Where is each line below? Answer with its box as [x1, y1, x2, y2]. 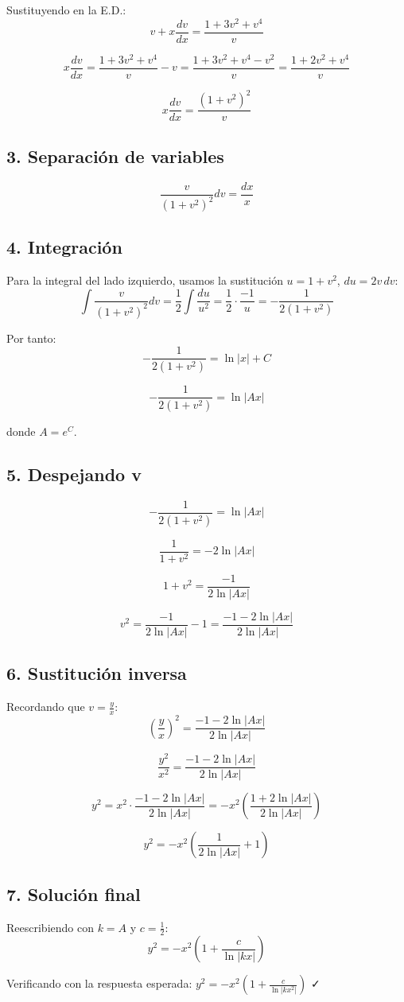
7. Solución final [6, 881, 141, 906]
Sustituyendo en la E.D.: [6, 2, 126, 17]
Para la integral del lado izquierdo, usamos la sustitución [6, 272, 283, 289]
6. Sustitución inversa [6, 661, 187, 685]
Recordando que [6, 698, 85, 715]
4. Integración [6, 235, 122, 259]
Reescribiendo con [6, 918, 94, 935]
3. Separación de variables [6, 143, 224, 168]
